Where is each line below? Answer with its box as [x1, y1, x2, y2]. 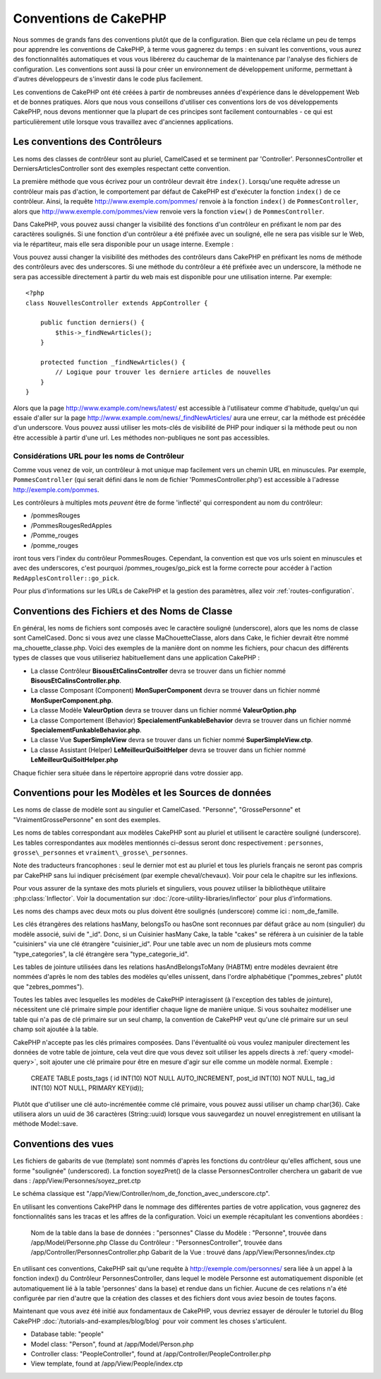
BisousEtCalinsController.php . [30, 676, 121, 685]
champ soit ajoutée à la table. [13, 1025, 99, 1033]
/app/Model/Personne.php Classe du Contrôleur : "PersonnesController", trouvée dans [30, 1238, 282, 1247]
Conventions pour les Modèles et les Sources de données [13, 787, 272, 799]
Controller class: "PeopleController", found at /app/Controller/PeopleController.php [30, 1349, 272, 1358]
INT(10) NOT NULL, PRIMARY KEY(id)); [30, 1084, 144, 1092]
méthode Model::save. [13, 1120, 78, 1128]
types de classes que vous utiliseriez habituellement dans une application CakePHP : [13, 654, 260, 662]
